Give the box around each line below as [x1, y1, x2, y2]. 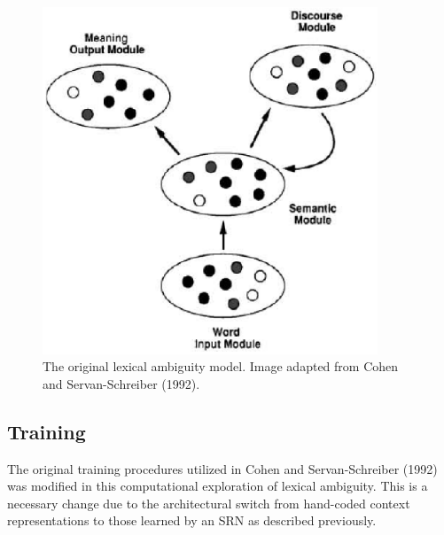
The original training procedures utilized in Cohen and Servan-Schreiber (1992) [7, 459, 438, 477]
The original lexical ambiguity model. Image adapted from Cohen [43, 357, 399, 376]
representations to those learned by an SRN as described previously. [7, 511, 377, 530]
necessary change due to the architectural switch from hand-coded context [7, 493, 410, 512]
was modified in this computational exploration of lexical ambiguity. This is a [7, 477, 428, 495]
